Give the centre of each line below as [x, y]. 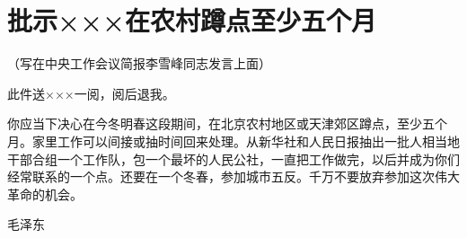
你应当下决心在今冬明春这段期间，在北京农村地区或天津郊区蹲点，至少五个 [227, 123]
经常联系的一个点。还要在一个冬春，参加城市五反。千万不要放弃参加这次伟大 [233, 176]
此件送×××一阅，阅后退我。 [91, 93]
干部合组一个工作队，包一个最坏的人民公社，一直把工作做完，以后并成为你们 [233, 159]
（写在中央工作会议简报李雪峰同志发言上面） [139, 63]
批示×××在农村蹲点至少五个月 [192, 20]
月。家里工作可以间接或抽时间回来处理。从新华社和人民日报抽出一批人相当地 [233, 141]
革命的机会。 [45, 194]
